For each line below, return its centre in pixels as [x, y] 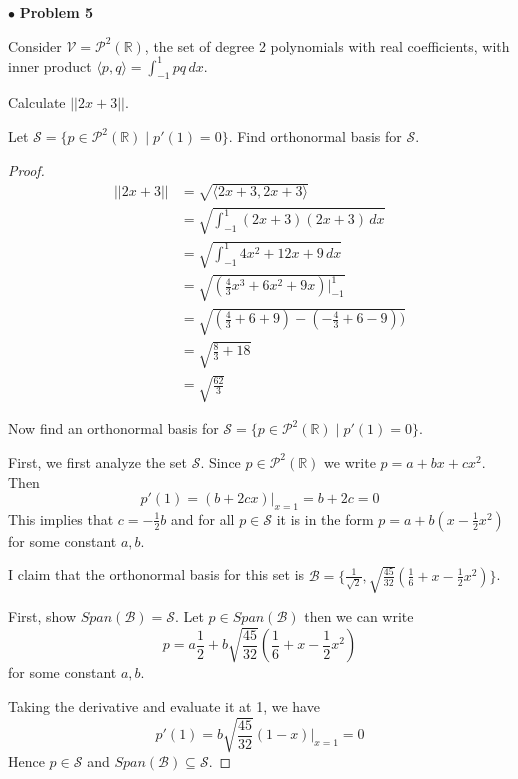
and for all [203, 518]
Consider [35, 45]
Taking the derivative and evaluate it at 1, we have [164, 705]
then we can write [359, 616]
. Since [220, 461]
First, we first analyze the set [97, 461]
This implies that [61, 518]
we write [350, 461]
